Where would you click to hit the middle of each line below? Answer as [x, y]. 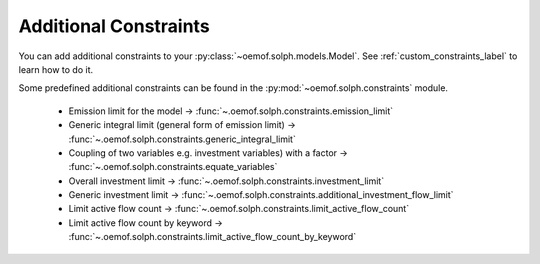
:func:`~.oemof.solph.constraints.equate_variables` [173, 167]
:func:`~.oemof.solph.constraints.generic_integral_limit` [182, 139]
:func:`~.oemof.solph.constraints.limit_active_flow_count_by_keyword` [212, 237]
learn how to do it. [56, 69]
